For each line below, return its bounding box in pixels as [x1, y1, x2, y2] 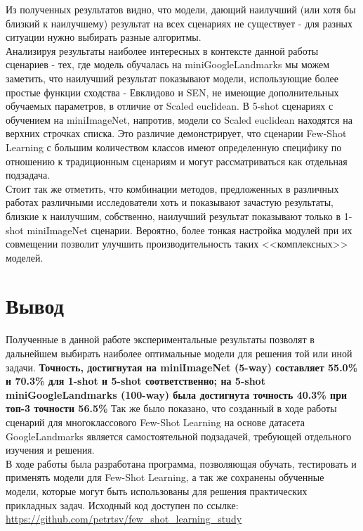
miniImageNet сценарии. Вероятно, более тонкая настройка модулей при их [27, 222, 352, 237]
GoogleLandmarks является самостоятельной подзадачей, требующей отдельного [6, 428, 352, 443]
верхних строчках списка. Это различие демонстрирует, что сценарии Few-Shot [6, 126, 347, 141]
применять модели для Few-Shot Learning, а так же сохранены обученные [6, 470, 324, 485]
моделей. [6, 250, 44, 264]
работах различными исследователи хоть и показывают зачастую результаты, [6, 195, 334, 210]
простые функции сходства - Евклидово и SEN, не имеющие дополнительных [6, 84, 339, 99]
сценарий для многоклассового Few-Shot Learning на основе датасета [6, 414, 305, 429]
